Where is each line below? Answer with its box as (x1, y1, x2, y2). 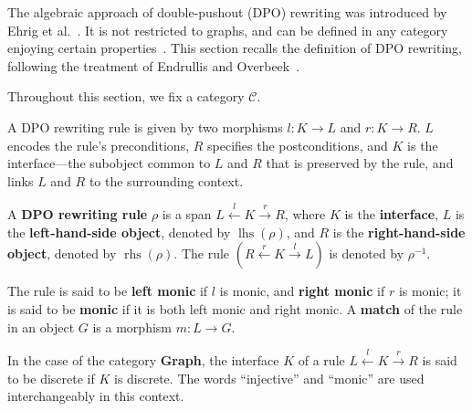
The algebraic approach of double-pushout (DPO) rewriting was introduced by (7, 3, 447, 21)
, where (284, 205, 326, 224)
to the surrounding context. (89, 171, 244, 190)
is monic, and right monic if (219, 281, 385, 300)
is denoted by (329, 244, 404, 263)
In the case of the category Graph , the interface (7, 350, 279, 369)
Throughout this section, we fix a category (7, 87, 245, 106)
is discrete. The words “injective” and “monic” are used (113, 368, 425, 387)
